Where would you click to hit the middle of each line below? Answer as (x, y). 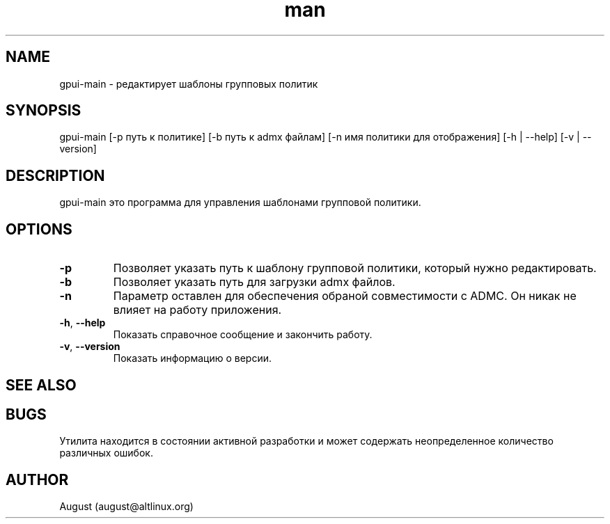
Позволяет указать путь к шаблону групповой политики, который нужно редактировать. (355, 268)
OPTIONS (39, 229)
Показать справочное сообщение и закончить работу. (243, 335)
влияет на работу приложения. (197, 310)
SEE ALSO (41, 385)
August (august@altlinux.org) (126, 507)
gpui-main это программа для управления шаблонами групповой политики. (240, 203)
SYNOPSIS (44, 111)
